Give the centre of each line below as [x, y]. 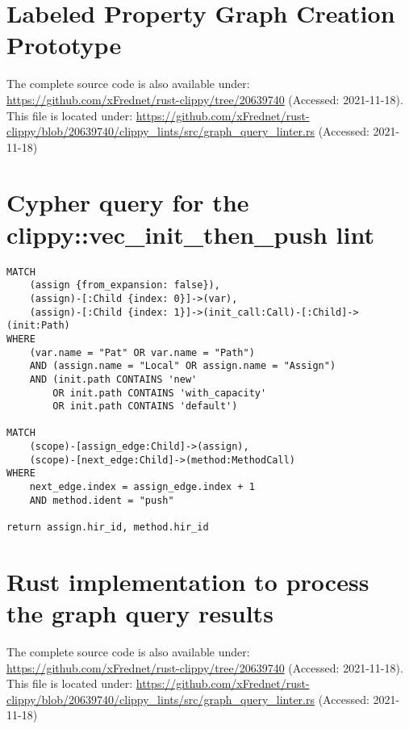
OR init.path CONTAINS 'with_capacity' [160, 393]
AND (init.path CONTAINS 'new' [113, 379]
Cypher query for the [128, 202]
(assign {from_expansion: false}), [125, 285]
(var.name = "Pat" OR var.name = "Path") [142, 352]
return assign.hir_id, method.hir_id [108, 528]
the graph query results [140, 613]
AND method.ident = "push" [102, 500]
